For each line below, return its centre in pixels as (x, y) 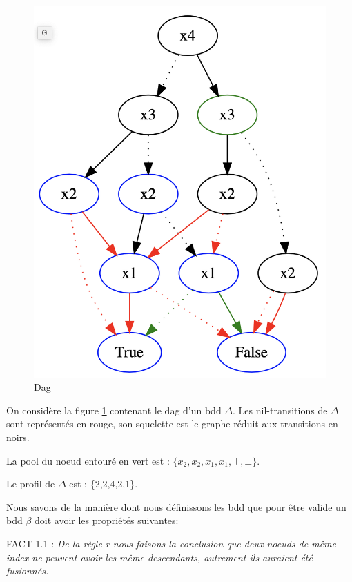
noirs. (18, 437)
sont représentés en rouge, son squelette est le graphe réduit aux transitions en (172, 424)
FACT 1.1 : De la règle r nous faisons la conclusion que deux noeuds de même (171, 544)
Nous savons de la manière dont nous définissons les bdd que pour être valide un (176, 506)
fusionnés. (28, 571)
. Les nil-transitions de (280, 410)
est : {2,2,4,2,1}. (104, 484)
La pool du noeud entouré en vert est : (88, 460)
